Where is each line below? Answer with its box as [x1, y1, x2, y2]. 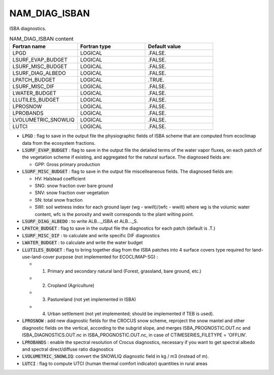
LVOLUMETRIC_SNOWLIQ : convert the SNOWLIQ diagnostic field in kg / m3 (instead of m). [22, 353, 209, 359]
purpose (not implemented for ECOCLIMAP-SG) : [55, 254, 158, 260]
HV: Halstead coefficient [35, 175, 86, 181]
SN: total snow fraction [35, 197, 83, 203]
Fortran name [12, 43, 46, 50]
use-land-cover [22, 254, 55, 260]
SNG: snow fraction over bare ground [35, 183, 113, 189]
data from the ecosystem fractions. [22, 140, 96, 146]
